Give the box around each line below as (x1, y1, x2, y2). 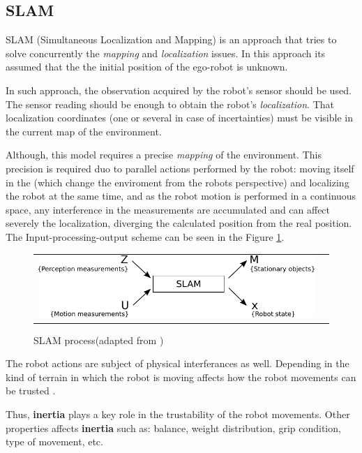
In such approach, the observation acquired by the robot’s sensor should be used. (6, 82, 352, 97)
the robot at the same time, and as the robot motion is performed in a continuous (6, 188, 356, 203)
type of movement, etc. (6, 434, 103, 449)
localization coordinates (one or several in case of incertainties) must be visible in (6, 110, 353, 125)
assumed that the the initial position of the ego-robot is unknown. (6, 59, 288, 74)
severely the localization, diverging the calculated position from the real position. (6, 216, 352, 230)
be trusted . (6, 383, 56, 398)
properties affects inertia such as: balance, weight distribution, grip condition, (6, 420, 341, 435)
